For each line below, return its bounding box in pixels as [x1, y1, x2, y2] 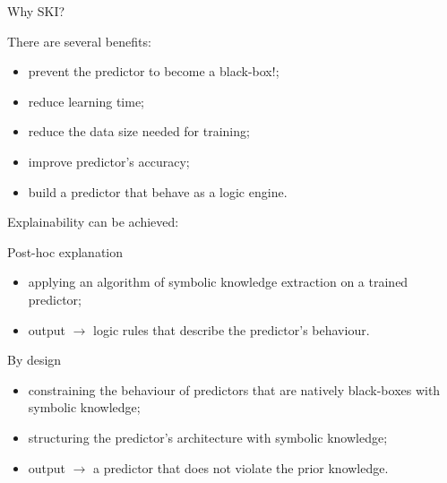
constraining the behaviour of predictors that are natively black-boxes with [28, 380, 441, 399]
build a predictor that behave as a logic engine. [28, 182, 288, 201]
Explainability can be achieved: [7, 212, 179, 231]
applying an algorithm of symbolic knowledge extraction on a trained [28, 272, 408, 291]
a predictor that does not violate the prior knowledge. [93, 458, 389, 477]
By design [7, 350, 62, 369]
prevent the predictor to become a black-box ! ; [28, 62, 279, 81]
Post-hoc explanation [7, 242, 124, 261]
